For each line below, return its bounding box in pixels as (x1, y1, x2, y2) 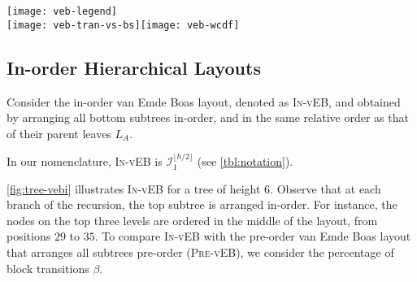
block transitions (7, 259, 89, 276)
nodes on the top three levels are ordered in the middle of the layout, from (7, 211, 378, 228)
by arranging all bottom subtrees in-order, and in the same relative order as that (7, 109, 409, 126)
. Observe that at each (270, 180, 381, 197)
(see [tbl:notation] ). (197, 153, 293, 170)
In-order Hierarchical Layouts (7, 54, 261, 80)
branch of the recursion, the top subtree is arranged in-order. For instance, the (7, 196, 397, 213)
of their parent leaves (7, 124, 111, 141)
